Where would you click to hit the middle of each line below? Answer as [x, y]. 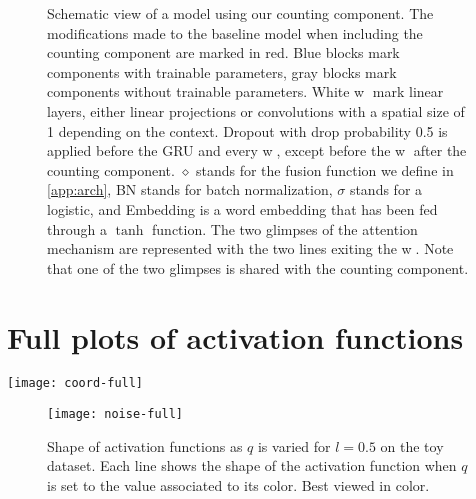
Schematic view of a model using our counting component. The [240, 13]
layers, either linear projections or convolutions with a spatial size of [256, 110]
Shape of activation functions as [145, 445]
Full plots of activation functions [235, 336]
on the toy [412, 445]
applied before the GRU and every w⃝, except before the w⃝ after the [257, 150]
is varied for [294, 445]
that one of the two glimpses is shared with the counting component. [258, 267]
